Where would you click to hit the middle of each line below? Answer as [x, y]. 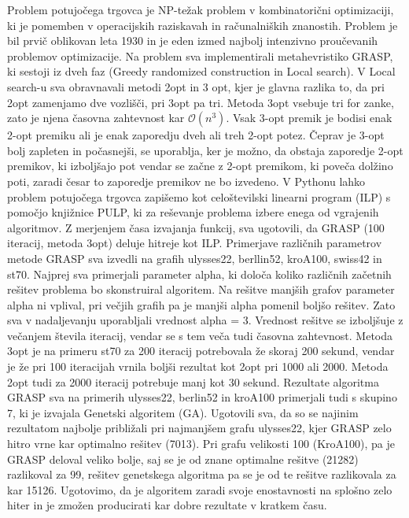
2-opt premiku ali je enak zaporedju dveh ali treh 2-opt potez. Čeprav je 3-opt [196, 135]
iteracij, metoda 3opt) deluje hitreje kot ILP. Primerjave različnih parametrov [195, 243]
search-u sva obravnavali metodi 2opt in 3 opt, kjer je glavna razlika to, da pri [196, 86]
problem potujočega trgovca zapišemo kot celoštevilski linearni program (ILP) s [199, 196]
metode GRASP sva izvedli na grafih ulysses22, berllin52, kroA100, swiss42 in [195, 258]
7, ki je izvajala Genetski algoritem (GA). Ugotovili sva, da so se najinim [183, 412]
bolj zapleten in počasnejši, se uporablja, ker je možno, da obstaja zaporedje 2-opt [205, 150]
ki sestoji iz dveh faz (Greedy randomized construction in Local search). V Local [201, 71]
